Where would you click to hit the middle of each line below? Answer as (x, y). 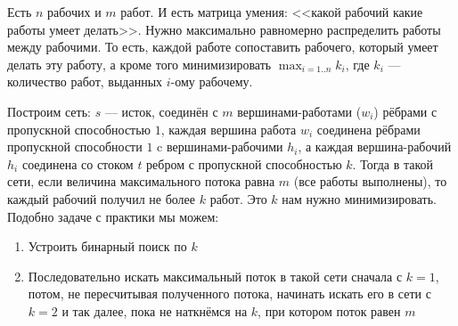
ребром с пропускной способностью (244, 163)
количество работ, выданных (85, 81)
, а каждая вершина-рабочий (375, 147)
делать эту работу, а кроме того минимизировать (139, 64)
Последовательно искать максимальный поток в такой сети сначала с (215, 276)
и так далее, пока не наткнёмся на (155, 310)
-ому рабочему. (212, 81)
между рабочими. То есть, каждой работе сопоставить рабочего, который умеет (223, 47)
